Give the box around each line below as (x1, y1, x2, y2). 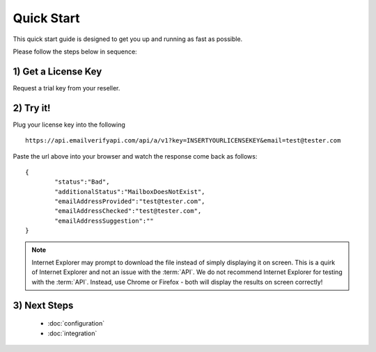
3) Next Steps (13, 299, 74, 311)
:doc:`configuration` (47, 319, 104, 328)
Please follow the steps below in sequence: (13, 47, 137, 56)
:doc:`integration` (47, 329, 97, 337)
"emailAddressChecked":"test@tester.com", (54, 207, 202, 215)
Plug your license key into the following (13, 120, 125, 129)
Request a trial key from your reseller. (13, 83, 120, 92)
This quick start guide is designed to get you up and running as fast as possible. (13, 35, 243, 43)
